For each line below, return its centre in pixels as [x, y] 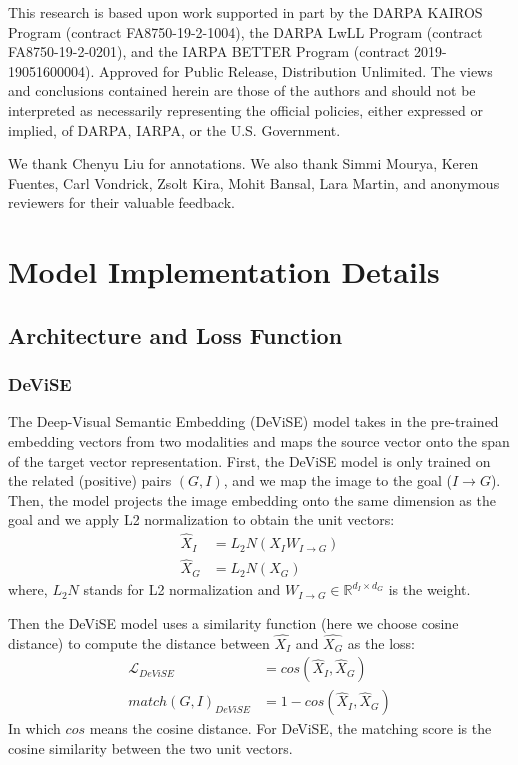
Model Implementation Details [224, 271]
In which [34, 728]
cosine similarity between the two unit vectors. [150, 748]
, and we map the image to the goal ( [337, 480]
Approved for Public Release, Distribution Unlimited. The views [295, 70]
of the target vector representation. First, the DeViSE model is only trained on [249, 460]
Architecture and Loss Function [175, 334]
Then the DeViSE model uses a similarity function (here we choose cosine [233, 622]
